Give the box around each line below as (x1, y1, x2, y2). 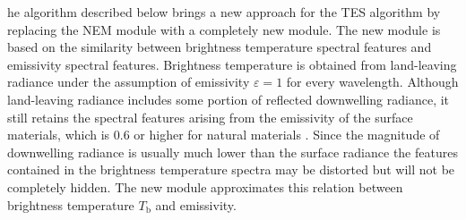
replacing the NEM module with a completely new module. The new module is (7, 20, 441, 38)
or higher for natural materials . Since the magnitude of (134, 125, 440, 144)
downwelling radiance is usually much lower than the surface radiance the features (7, 142, 458, 161)
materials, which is (7, 125, 110, 144)
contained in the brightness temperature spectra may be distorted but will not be (7, 160, 455, 179)
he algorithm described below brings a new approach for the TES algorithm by (7, 3, 441, 21)
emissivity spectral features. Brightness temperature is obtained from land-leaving (7, 55, 457, 73)
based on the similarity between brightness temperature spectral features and (7, 38, 432, 56)
